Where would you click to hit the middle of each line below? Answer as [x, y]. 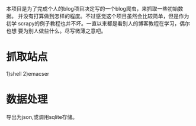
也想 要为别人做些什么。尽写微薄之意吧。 [56, 31]
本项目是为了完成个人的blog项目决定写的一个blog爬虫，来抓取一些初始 [92, 9]
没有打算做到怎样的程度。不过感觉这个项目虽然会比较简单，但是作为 [106, 16]
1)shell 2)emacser [28, 73]
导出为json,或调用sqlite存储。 [42, 117]
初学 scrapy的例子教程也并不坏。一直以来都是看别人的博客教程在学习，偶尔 [98, 23]
